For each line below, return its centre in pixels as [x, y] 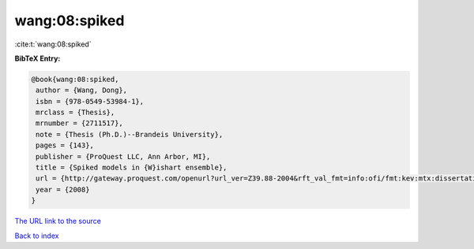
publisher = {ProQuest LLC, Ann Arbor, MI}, [123, 156]
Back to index [37, 236]
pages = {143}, [65, 145]
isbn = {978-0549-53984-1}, [90, 101]
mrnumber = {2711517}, [80, 123]
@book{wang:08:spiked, [75, 79]
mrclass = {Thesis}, [75, 113]
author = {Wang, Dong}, [82, 90]
